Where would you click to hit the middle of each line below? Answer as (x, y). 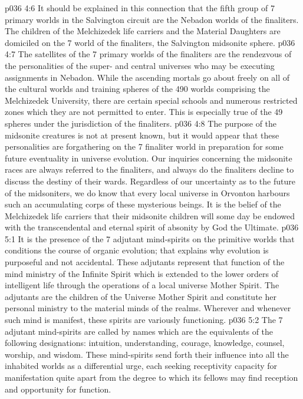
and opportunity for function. (58, 389)
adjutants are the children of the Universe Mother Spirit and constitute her (141, 296)
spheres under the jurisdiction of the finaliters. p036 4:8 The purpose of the (141, 123)
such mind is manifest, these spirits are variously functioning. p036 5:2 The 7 (144, 320)
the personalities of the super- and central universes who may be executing (140, 65)
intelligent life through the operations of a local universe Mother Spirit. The (142, 285)
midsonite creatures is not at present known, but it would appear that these (142, 135)
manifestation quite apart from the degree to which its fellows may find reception (151, 377)
